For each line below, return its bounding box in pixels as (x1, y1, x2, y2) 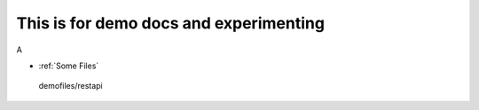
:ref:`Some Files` (38, 60, 99, 71)
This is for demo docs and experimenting (16, 13, 326, 33)
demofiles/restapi (38, 81, 104, 91)
